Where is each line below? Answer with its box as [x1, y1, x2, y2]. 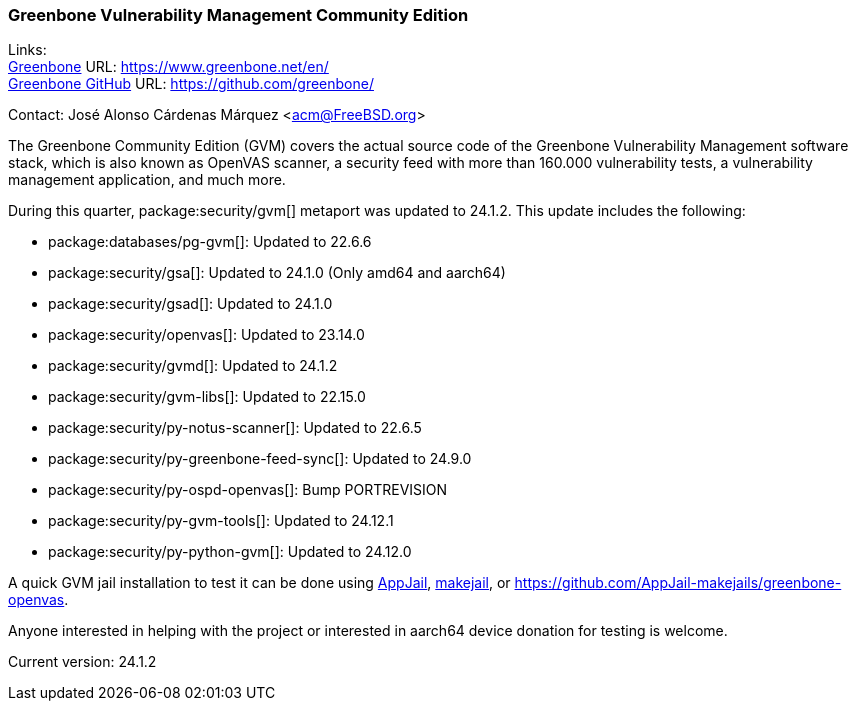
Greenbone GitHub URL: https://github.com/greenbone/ [8, 75, 374, 93]
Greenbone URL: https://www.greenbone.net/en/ [8, 58, 329, 76]
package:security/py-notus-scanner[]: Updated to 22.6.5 [48, 419, 422, 437]
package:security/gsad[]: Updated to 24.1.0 [48, 295, 333, 313]
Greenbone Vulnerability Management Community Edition [8, 5, 469, 25]
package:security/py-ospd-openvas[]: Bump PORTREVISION [48, 481, 448, 499]
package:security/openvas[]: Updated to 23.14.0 [48, 326, 365, 344]
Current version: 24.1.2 [8, 653, 157, 671]
